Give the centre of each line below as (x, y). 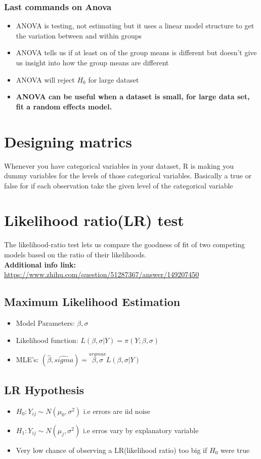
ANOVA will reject (45, 79)
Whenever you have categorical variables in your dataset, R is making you (119, 165)
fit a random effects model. (64, 106)
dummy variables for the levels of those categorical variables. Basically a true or (128, 176)
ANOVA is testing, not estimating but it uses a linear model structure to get (135, 26)
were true (235, 450)
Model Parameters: (45, 322)
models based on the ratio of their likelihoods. (75, 254)
